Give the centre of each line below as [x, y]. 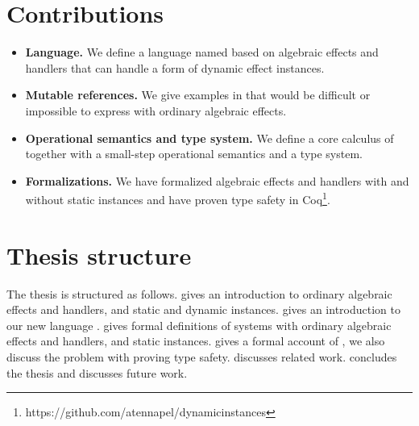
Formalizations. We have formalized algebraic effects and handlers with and [217, 180]
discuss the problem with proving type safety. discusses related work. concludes [202, 357]
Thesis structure [99, 255]
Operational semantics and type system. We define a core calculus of [209, 138]
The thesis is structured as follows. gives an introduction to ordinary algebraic [199, 293]
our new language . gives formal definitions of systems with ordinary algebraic [199, 325]
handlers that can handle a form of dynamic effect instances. [175, 67]
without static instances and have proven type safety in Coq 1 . [178, 198]
